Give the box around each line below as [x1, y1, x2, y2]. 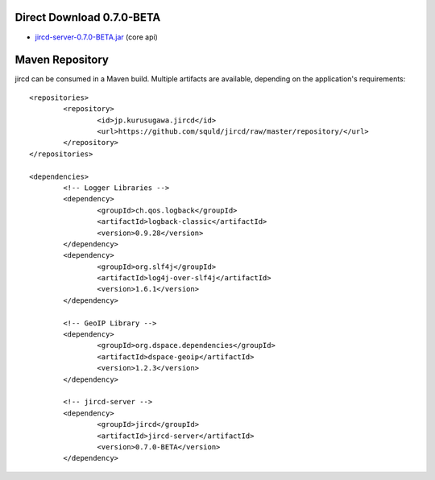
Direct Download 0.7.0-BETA [14, 10, 161, 24]
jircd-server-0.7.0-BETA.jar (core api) [35, 32, 159, 42]
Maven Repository [14, 53, 109, 67]
